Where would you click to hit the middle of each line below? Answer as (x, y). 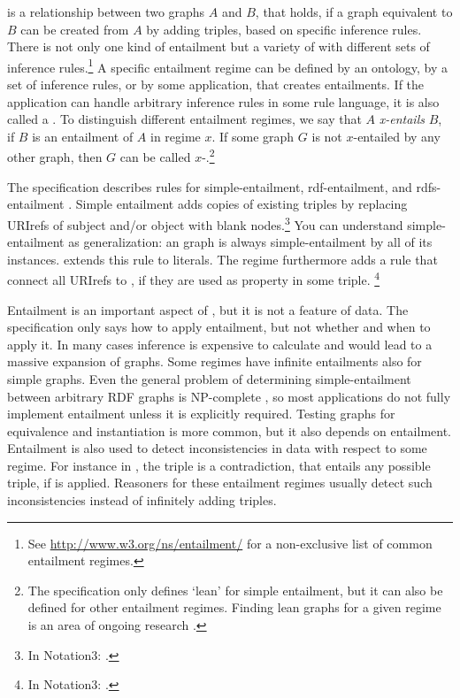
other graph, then (55, 157)
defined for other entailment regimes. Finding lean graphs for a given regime (234, 607)
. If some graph (253, 136)
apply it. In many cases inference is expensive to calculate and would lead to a (220, 344)
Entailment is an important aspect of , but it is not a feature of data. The (208, 309)
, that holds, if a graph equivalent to (354, 12)
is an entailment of (83, 136)
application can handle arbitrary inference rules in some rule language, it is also (223, 101)
